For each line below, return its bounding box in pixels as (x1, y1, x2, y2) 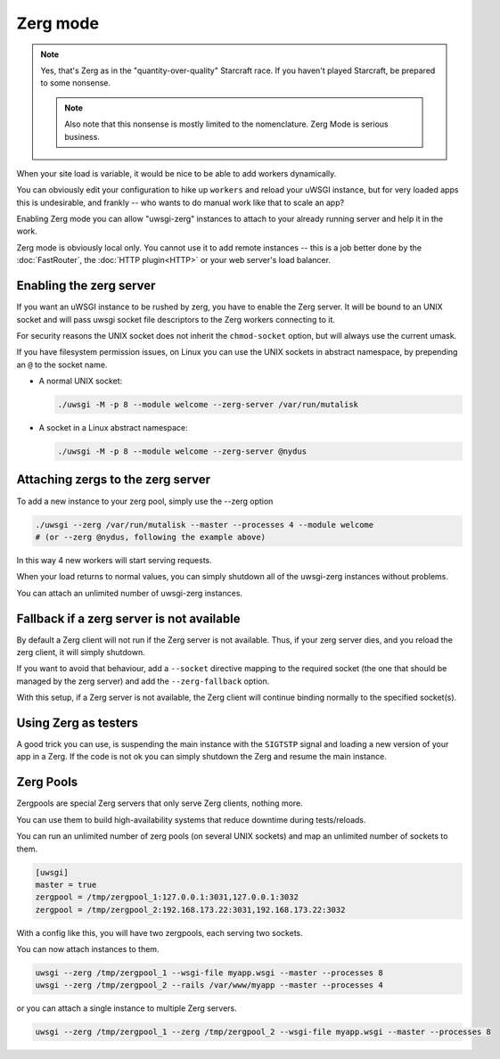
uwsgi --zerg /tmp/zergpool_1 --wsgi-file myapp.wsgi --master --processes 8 (35, 968, 383, 978)
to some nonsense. (40, 78, 111, 88)
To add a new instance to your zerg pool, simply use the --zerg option (16, 496, 274, 506)
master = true (35, 879, 97, 890)
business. (64, 131, 100, 142)
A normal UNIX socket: (38, 375, 123, 387)
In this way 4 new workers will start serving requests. (16, 554, 213, 565)
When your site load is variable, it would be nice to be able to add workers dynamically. (16, 168, 337, 178)
